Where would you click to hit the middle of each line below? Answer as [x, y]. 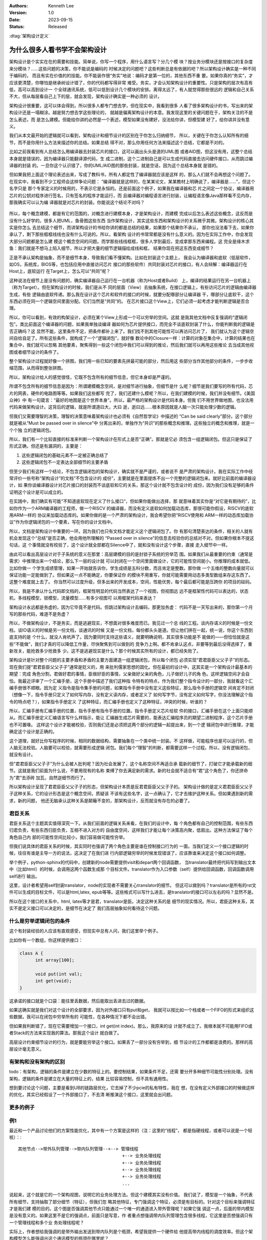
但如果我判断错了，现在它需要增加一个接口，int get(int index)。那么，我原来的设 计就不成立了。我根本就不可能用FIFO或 [131, 1026]
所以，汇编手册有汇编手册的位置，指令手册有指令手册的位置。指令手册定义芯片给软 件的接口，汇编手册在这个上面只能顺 [131, 711]
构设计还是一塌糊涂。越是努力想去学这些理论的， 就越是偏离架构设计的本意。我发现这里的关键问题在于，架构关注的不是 [131, 113]
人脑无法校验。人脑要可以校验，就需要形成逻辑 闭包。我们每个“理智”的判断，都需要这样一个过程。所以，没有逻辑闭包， [131, 748]
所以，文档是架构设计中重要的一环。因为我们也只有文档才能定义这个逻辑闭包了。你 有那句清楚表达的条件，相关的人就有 [131, 531]
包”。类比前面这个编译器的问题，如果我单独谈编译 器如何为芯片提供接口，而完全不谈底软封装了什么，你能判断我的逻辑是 [132, 324]
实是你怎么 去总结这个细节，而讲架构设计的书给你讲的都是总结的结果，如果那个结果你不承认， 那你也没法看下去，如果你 [132, 228]
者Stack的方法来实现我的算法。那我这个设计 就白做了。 [66, 1033]
